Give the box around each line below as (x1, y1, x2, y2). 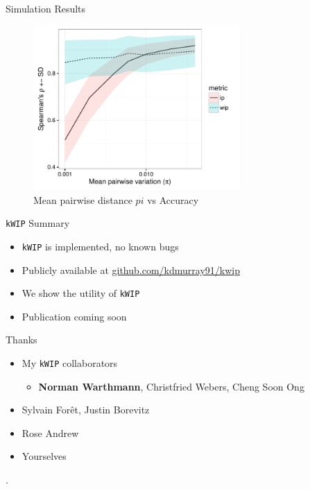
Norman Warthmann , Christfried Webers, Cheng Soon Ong (38, 379, 304, 393)
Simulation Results (6, 1, 86, 15)
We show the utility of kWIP (21, 286, 140, 300)
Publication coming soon (21, 309, 127, 323)
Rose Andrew (21, 425, 79, 440)
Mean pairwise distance (33, 192, 132, 207)
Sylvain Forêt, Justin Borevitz (21, 402, 150, 417)
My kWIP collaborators (21, 355, 118, 370)
